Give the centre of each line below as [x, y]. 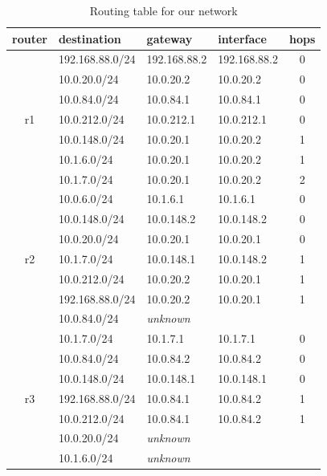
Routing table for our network [163, 10]
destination [90, 38]
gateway [170, 38]
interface [242, 38]
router [30, 38]
